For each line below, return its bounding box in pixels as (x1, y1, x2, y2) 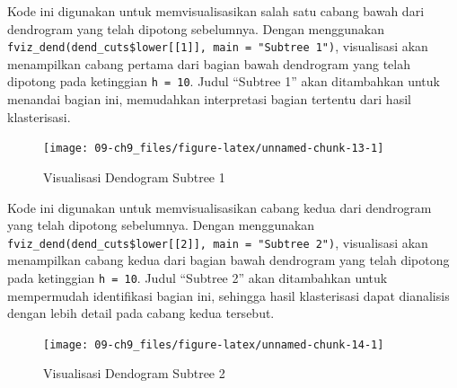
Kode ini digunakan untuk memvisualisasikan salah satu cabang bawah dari (7, 2, 425, 20)
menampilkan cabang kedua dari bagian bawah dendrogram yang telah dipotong (7, 251, 450, 269)
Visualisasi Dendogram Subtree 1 (43, 167, 225, 186)
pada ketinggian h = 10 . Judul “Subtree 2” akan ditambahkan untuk (7, 268, 388, 287)
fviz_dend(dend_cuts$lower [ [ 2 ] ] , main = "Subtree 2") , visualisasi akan (7, 233, 428, 251)
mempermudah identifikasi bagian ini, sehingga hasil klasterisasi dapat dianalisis (7, 286, 450, 304)
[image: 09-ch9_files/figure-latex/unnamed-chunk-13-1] (43, 142, 384, 155)
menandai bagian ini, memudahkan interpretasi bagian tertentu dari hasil (7, 90, 411, 109)
